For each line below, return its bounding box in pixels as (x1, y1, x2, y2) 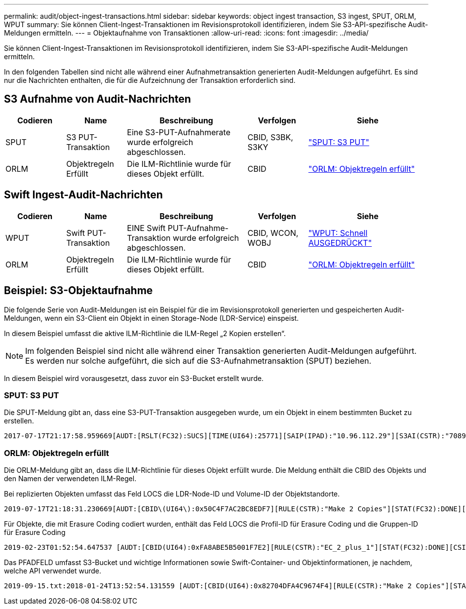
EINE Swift (127, 223, 166, 233)
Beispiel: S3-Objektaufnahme (4, 284, 153, 297)
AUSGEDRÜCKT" (308, 237, 372, 248)
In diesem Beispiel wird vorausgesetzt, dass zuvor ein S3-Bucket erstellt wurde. (4, 374, 264, 382)
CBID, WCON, (247, 228, 299, 238)
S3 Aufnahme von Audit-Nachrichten (4, 93, 191, 106)
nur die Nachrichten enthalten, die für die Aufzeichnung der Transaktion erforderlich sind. (4, 76, 296, 84)
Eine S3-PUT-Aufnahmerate (127, 127, 231, 137)
